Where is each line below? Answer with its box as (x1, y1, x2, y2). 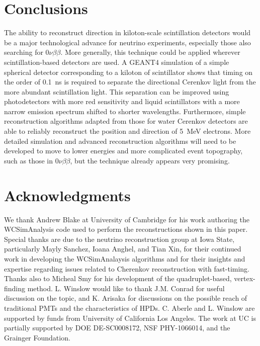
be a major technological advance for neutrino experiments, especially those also (4, 37, 251, 47)
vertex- (234, 273, 255, 284)
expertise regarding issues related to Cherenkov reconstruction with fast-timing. (4, 263, 250, 274)
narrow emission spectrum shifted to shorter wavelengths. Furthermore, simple (4, 106, 246, 116)
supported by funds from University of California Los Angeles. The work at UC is (4, 312, 256, 323)
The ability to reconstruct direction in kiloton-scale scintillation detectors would (4, 27, 251, 38)
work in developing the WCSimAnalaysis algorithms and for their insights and (4, 253, 245, 264)
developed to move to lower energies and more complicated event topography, (4, 145, 243, 156)
